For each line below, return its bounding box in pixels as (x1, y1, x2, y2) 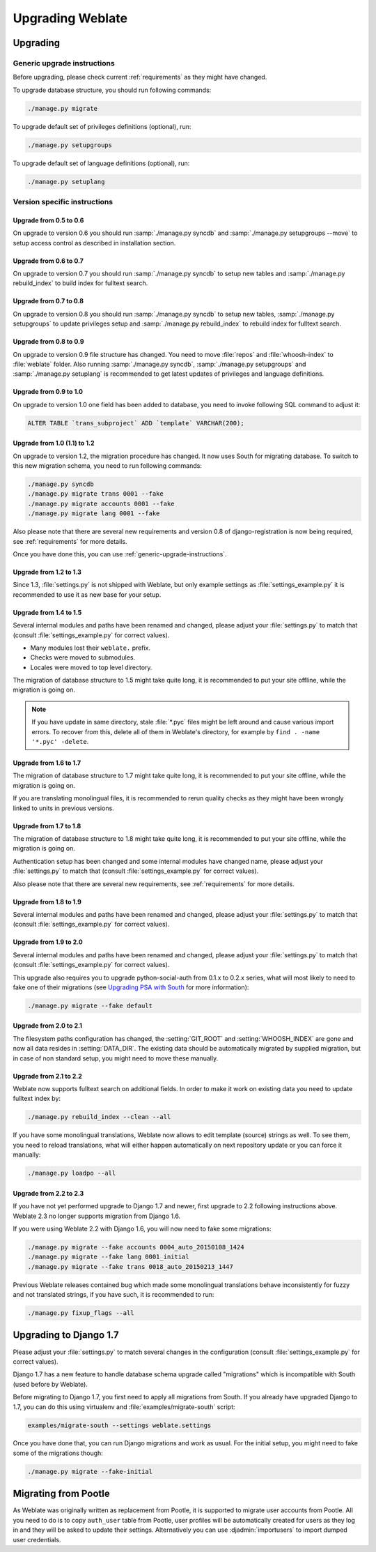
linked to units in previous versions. (13, 804, 114, 812)
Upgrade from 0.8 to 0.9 (13, 337, 84, 346)
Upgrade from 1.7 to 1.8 (13, 821, 81, 830)
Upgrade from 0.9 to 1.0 (13, 388, 84, 396)
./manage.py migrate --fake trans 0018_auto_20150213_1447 (27, 1263, 233, 1270)
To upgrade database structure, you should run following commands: (13, 86, 212, 94)
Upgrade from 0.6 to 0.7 (13, 257, 84, 265)
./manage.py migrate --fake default (27, 1001, 153, 1010)
